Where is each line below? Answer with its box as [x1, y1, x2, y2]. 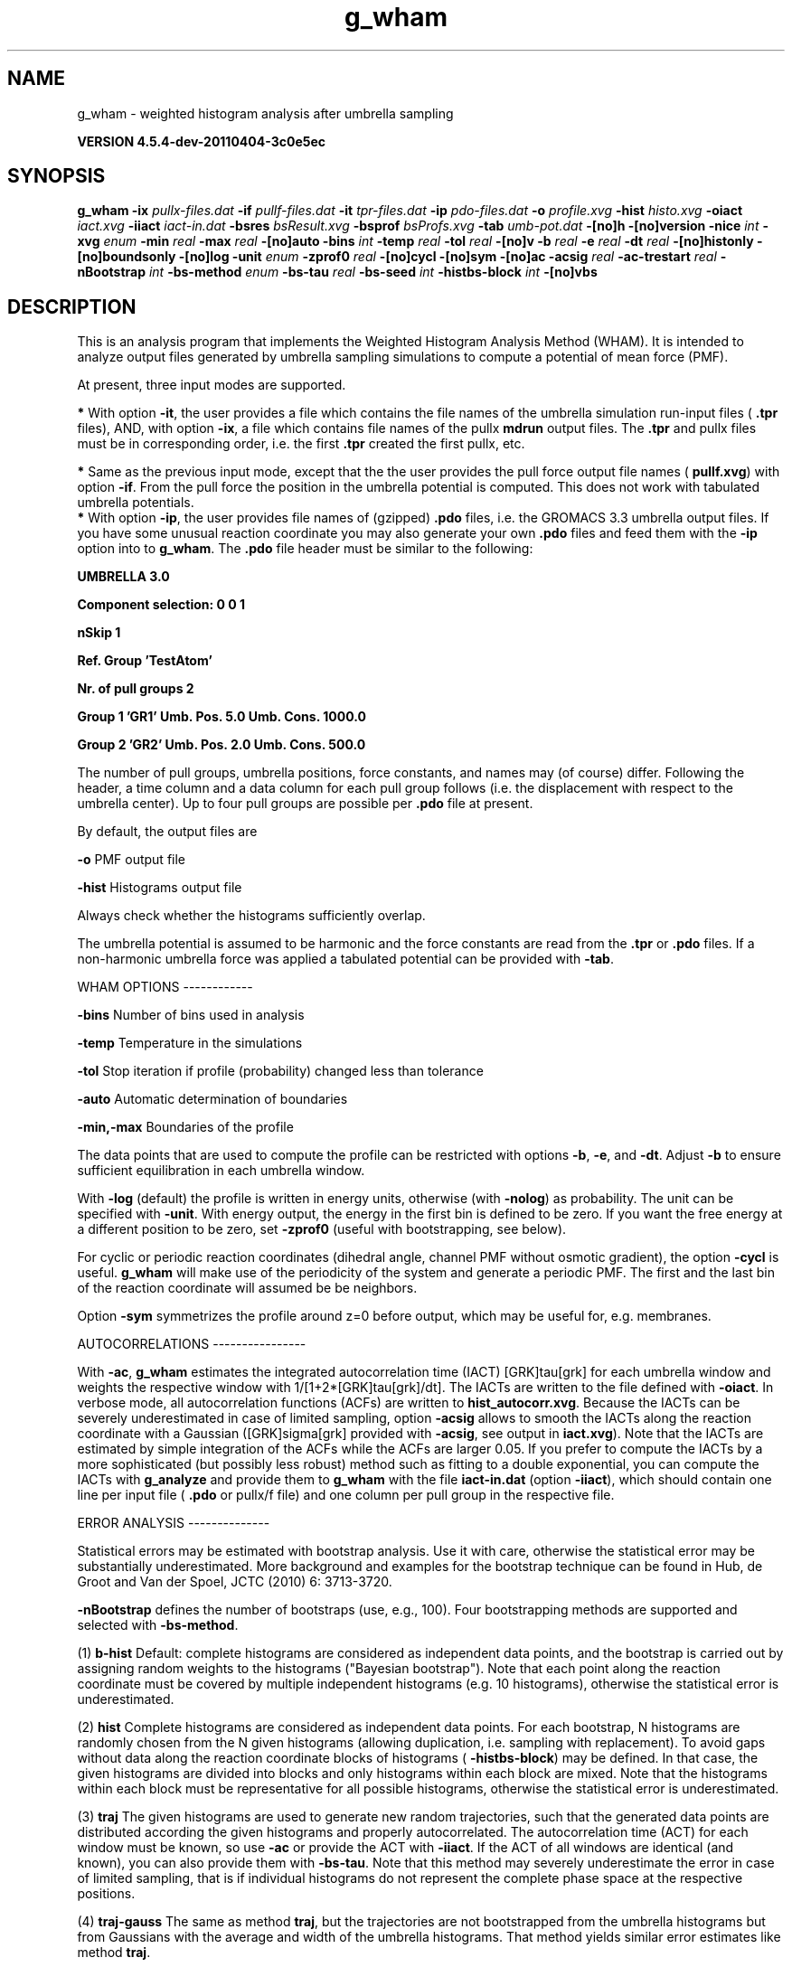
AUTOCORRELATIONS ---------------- [77, 1336, 306, 1352]
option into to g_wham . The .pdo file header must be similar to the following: [77, 541, 533, 557]
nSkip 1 [77, 625, 121, 641]
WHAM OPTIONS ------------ [77, 979, 253, 995]
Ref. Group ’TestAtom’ [77, 653, 212, 669]
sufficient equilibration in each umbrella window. [77, 1162, 365, 1179]
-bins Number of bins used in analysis [77, 1007, 305, 1023]
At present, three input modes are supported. [77, 377, 346, 393]
